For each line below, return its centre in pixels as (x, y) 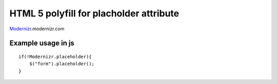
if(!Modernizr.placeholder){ (55, 57)
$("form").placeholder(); (62, 64)
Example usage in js (42, 43)
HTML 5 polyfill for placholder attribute (94, 13)
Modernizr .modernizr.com (37, 29)
